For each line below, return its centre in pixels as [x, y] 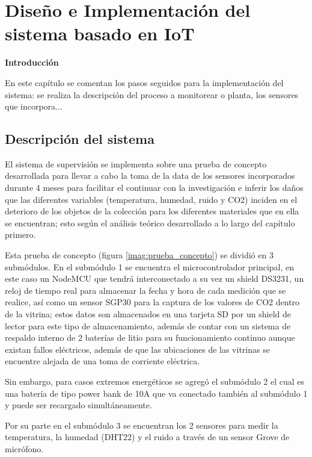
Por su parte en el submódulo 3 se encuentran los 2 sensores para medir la [142, 425]
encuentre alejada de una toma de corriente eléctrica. [102, 361]
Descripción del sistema [80, 139]
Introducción [32, 62]
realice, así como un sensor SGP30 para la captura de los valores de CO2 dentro [152, 302]
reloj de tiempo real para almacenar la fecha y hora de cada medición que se [145, 290]
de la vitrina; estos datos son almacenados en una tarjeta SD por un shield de [148, 314]
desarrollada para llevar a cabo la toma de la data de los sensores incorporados [150, 176]
